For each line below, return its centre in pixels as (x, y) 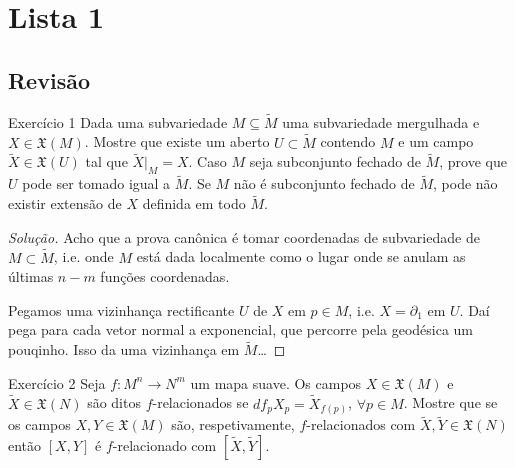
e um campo (436, 141)
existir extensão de (65, 203)
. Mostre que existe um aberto (177, 141)
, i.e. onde (83, 256)
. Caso (207, 161)
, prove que (473, 161)
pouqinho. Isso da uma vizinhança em (124, 349)
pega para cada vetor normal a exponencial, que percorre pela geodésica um (241, 329)
